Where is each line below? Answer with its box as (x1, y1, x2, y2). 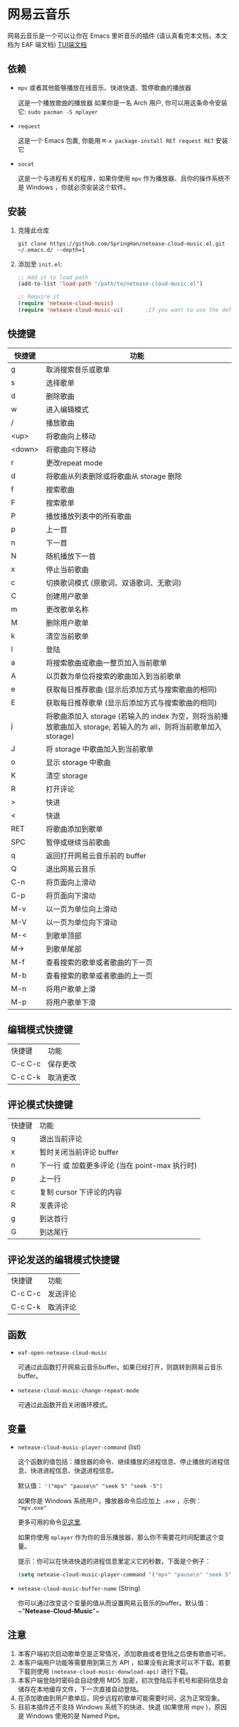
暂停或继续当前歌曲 (46, 837, 110, 847)
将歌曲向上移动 (46, 431, 96, 441)
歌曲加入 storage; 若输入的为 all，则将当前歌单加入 (53, 722, 222, 732)
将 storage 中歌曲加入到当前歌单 (46, 744, 154, 754)
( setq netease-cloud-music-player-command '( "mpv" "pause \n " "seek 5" (17, 1571, 232, 1578)
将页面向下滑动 (46, 890, 96, 900)
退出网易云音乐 (46, 864, 96, 874)
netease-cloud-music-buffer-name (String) (17, 1583, 141, 1593)
